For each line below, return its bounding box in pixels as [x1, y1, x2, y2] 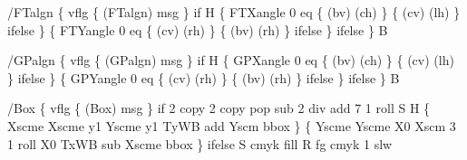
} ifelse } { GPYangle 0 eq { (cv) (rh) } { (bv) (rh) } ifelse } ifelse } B [7, 68, 400, 87]
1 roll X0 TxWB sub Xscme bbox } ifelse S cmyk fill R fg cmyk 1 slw [7, 134, 393, 153]
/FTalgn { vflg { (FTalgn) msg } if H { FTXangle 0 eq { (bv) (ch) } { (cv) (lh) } [7, 3, 461, 21]
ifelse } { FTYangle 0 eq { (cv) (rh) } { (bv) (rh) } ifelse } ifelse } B [7, 20, 388, 39]
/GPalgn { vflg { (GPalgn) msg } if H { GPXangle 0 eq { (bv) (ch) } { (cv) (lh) [7, 51, 454, 70]
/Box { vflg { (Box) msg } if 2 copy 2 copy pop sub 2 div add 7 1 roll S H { [7, 99, 431, 118]
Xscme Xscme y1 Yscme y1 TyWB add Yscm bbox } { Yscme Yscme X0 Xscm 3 [7, 116, 456, 135]
